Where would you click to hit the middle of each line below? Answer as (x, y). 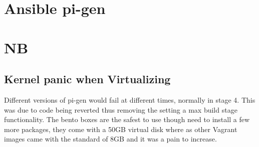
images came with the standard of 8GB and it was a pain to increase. (110, 139)
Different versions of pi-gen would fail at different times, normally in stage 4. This (130, 99)
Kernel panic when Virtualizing (87, 79)
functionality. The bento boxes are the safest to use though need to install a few (127, 119)
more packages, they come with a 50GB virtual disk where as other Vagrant (121, 129)
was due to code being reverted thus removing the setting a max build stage (121, 109)
